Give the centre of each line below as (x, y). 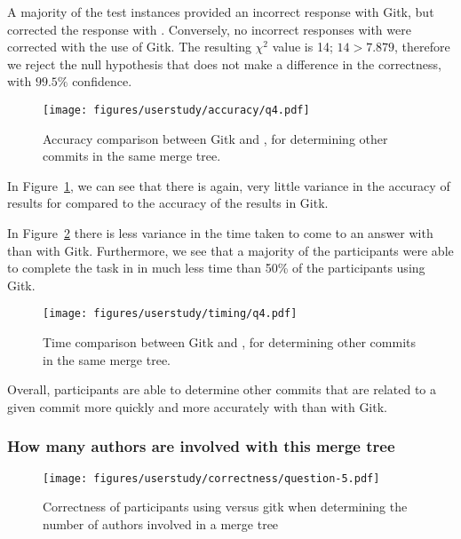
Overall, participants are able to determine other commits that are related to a (222, 389)
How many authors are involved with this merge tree (201, 446)
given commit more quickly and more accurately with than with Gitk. (197, 406)
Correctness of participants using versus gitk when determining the (225, 507)
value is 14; (302, 47)
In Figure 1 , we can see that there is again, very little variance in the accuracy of (229, 185)
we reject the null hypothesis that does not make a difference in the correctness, (224, 63)
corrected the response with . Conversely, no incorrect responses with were (209, 29)
